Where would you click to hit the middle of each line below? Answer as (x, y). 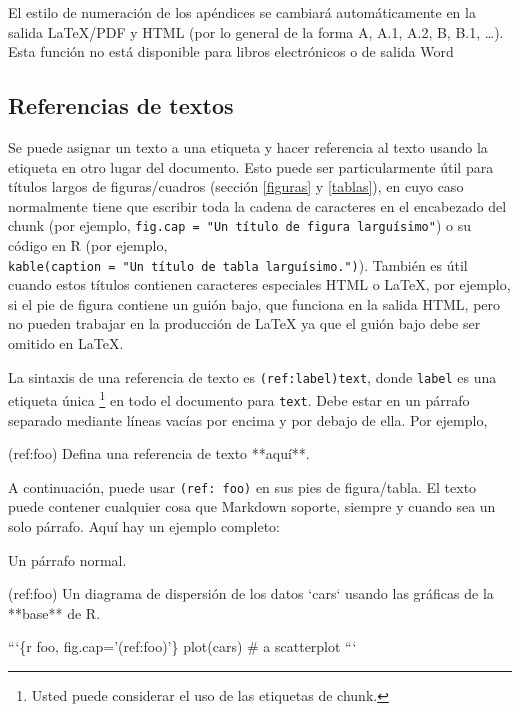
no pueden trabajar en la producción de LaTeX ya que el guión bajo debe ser (244, 323)
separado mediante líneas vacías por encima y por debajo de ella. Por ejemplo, (248, 419)
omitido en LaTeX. (66, 343)
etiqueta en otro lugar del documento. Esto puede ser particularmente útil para (251, 166)
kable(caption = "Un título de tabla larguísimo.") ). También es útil (238, 264)
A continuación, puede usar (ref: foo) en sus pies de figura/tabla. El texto (242, 486)
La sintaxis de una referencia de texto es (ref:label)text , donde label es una (252, 376)
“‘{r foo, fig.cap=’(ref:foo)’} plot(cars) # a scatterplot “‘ (182, 646)
